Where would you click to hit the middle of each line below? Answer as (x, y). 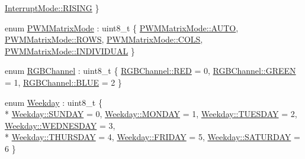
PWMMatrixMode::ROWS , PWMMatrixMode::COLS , (104, 39)
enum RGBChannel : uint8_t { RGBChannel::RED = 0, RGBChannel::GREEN (150, 71)
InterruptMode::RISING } (52, 8)
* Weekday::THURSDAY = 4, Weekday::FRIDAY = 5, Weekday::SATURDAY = (152, 137)
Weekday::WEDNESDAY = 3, (60, 125)
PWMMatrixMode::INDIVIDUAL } (70, 51)
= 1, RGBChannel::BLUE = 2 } (63, 82)
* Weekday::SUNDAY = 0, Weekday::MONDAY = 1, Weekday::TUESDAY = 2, (151, 114)
